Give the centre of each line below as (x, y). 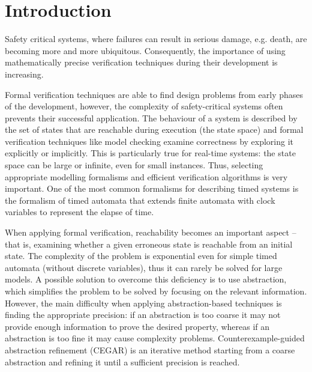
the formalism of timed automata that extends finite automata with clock (140, 200)
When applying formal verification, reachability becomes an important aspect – (151, 232)
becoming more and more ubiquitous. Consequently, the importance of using (145, 50)
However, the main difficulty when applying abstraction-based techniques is (143, 303)
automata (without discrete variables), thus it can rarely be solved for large (144, 267)
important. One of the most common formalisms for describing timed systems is (152, 188)
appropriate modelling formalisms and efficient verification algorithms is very (146, 176)
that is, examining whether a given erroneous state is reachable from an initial (149, 244)
